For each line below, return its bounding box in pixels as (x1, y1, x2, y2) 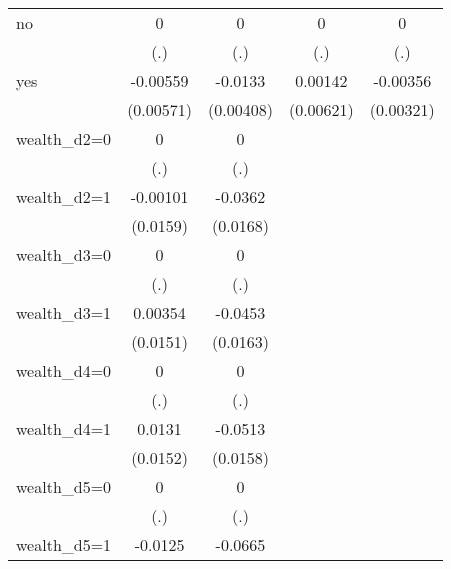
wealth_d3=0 (16, 243, 112, 266)
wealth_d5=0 (16, 475, 112, 498)
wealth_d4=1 (16, 417, 112, 440)
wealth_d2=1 (16, 185, 112, 208)
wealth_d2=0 (16, 127, 112, 150)
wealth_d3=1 (16, 301, 112, 324)
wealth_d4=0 (16, 359, 112, 382)
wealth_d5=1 (16, 533, 112, 556)
